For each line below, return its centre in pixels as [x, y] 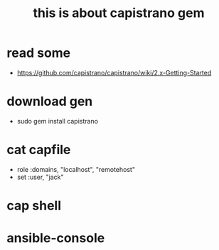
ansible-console [56, 238]
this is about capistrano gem [119, 13]
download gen [50, 102]
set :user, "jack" [41, 177]
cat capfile [39, 150]
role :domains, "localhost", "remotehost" [76, 169]
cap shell [34, 206]
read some [39, 53]
